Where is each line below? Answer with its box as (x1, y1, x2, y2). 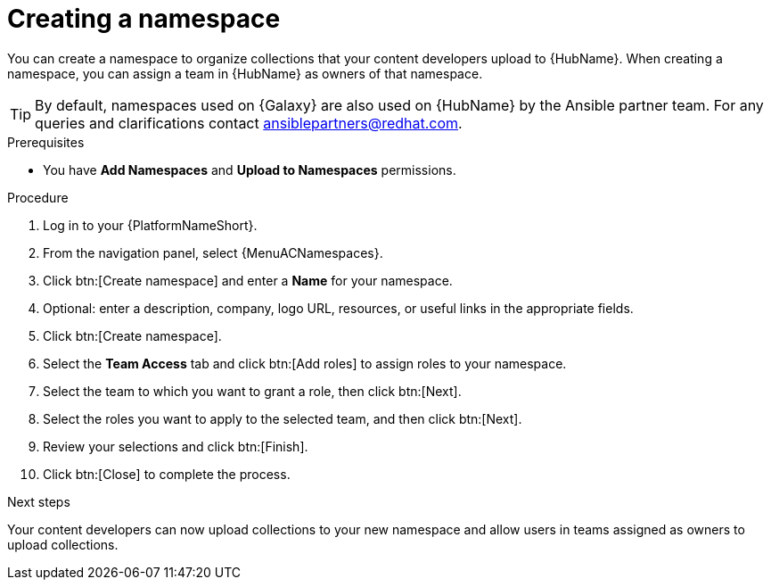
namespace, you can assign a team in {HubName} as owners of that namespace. (7, 65, 483, 81)
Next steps (7, 493, 70, 509)
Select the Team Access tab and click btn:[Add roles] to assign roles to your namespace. (43, 355, 567, 371)
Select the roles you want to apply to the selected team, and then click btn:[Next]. (43, 410, 522, 426)
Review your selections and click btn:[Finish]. (43, 438, 308, 454)
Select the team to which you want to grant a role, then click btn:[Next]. (43, 383, 462, 399)
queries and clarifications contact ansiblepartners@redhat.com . (35, 113, 463, 132)
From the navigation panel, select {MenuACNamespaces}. (43, 244, 383, 260)
